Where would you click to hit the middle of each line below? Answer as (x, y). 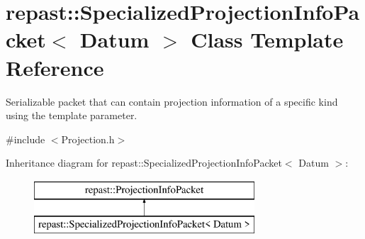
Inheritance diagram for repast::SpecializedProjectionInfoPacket (144, 163)
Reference (55, 67)
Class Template (267, 39)
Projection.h (88, 139)
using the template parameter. (72, 115)
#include (26, 139)
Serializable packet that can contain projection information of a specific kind (172, 101)
